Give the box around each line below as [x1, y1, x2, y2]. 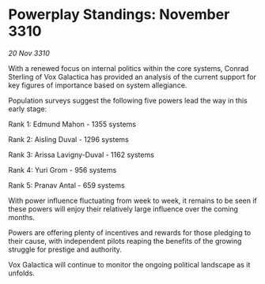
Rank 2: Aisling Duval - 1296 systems [8, 134, 129, 144]
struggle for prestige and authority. [8, 245, 123, 254]
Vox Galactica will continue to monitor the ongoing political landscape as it [8, 260, 251, 269]
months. [8, 212, 36, 222]
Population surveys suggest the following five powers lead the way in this [8, 95, 248, 105]
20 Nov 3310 [8, 48, 50, 58]
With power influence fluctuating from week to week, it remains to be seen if [8, 196, 257, 205]
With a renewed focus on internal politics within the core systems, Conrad [8, 63, 249, 73]
